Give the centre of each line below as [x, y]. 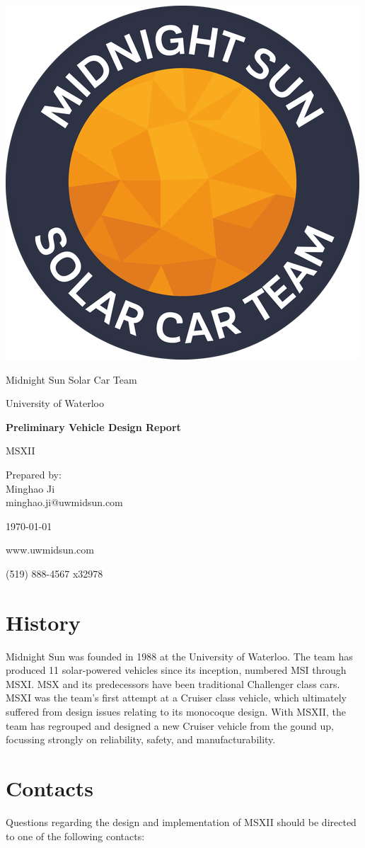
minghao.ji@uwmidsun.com [64, 502]
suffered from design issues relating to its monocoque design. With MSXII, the [176, 712]
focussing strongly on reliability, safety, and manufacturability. [141, 739]
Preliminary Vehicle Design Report [93, 426]
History [43, 622]
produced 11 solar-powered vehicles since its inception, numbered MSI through [176, 670]
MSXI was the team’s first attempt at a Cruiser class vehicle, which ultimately [176, 698]
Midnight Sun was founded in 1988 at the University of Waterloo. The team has [179, 656]
